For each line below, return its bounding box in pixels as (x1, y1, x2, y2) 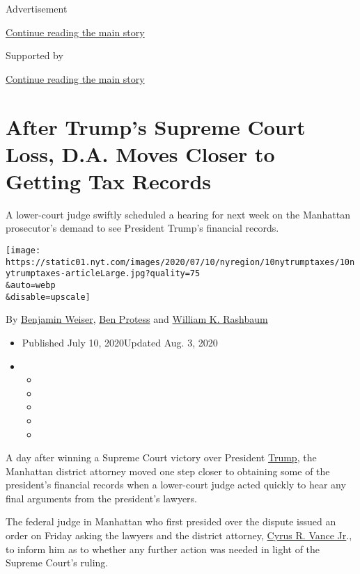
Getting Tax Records (6, 166, 212, 195)
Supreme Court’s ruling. (6, 555, 109, 570)
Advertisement (6, 1, 68, 15)
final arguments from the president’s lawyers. (6, 491, 198, 505)
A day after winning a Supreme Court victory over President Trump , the (6, 450, 317, 465)
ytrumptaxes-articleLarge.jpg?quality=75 (6, 269, 201, 279)
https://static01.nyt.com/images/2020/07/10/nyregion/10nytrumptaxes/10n (6, 257, 355, 267)
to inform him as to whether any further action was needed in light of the (6, 541, 320, 556)
